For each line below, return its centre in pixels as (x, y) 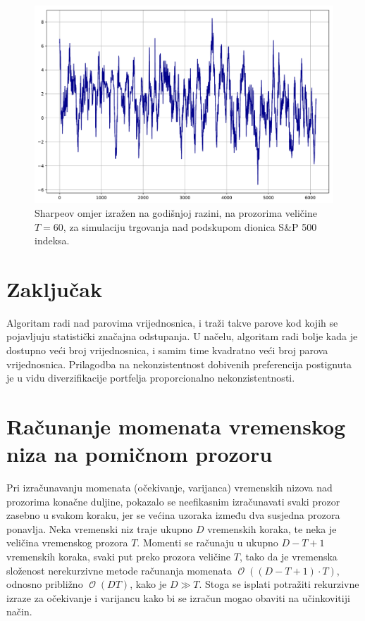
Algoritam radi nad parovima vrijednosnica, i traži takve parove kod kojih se (172, 322)
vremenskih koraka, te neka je (272, 528)
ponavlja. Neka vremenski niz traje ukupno (100, 528)
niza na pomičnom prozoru (140, 454)
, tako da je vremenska (288, 557)
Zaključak (54, 288)
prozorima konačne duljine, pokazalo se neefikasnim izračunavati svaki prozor (173, 501)
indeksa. (52, 240)
